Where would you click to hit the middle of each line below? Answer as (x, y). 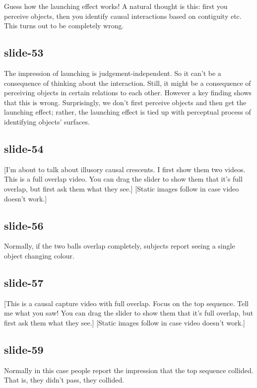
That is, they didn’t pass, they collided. (64, 380)
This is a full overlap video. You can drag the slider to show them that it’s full (123, 179)
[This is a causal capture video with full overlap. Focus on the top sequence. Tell (126, 303)
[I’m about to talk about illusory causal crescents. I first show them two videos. (125, 169)
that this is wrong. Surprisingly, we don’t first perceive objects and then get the (125, 102)
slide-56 (24, 225)
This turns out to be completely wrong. (64, 26)
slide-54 (24, 148)
